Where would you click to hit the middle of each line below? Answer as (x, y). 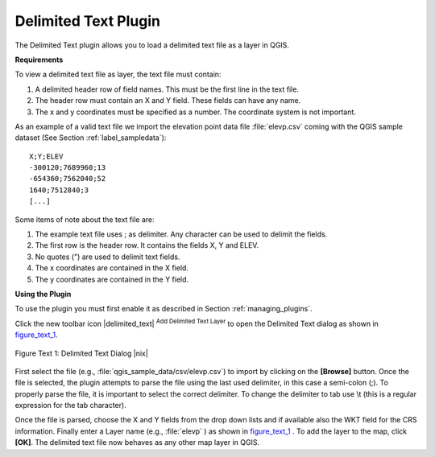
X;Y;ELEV (46, 156)
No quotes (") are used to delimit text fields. (108, 257)
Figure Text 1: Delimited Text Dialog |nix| (81, 353)
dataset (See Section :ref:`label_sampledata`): (91, 138)
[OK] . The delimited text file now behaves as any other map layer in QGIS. (137, 443)
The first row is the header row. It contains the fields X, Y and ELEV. (147, 245)
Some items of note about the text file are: (85, 219)
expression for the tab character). (70, 406)
